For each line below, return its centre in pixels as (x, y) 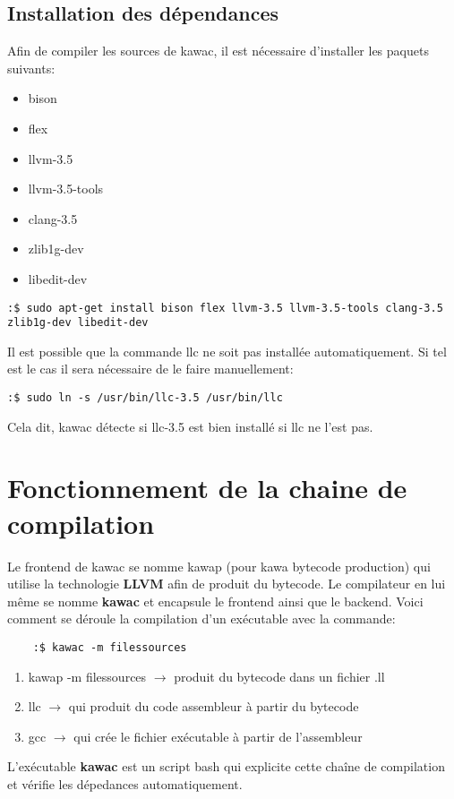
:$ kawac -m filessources (110, 647)
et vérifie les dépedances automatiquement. (125, 784)
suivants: (31, 68)
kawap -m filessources (87, 676)
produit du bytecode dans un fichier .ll (279, 676)
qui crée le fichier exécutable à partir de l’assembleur (218, 736)
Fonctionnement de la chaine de (207, 488)
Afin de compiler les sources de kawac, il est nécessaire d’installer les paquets (218, 51)
